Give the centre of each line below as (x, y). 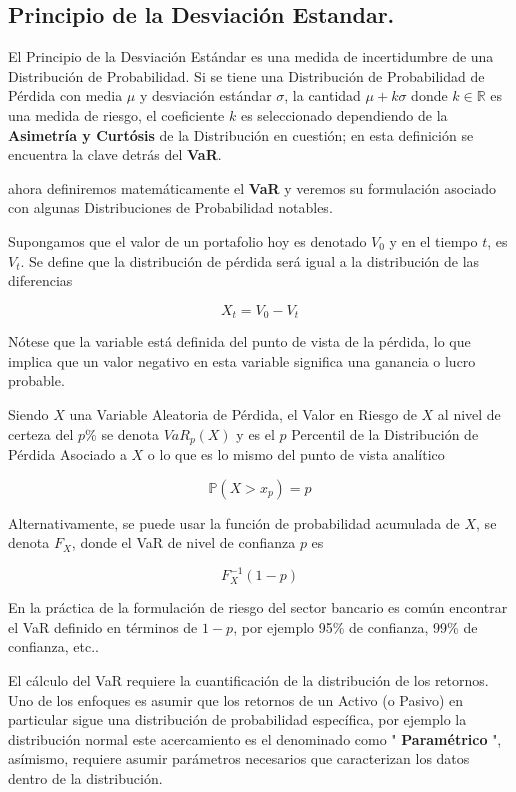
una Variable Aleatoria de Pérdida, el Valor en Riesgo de (243, 413)
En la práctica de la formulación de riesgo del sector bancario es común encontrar (258, 607)
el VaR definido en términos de (103, 626)
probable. (36, 380)
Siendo (28, 413)
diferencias (40, 280)
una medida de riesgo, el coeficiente (116, 114)
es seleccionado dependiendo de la (344, 114)
